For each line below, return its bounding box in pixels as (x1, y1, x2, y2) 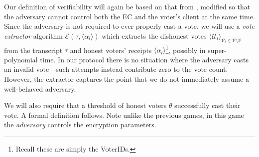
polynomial (4, 54, 38, 64)
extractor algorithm (4, 30, 63, 41)
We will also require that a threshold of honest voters (4, 100, 167, 110)
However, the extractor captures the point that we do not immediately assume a (4, 74, 249, 84)
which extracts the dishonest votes (102, 30, 207, 41)
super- (208, 45, 227, 55)
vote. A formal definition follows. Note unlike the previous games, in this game (4, 109, 244, 120)
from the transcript (4, 45, 63, 55)
